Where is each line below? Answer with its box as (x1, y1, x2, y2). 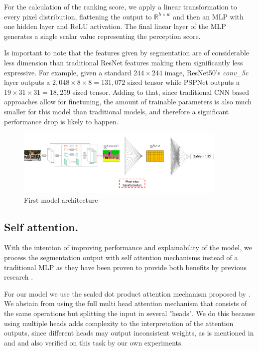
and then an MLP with (173, 11, 244, 21)
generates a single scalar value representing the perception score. (4, 30, 201, 41)
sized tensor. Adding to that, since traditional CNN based (72, 86, 249, 97)
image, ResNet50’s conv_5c (164, 67, 249, 77)
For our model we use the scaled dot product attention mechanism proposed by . (4, 288, 251, 299)
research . (4, 272, 33, 282)
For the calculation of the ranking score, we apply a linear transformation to (4, 1, 237, 11)
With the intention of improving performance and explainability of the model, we (4, 242, 252, 253)
